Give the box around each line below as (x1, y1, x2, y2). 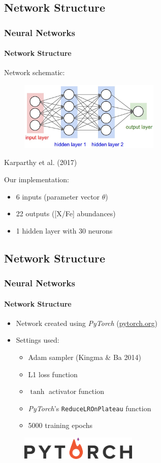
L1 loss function (28, 369, 78, 379)
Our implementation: (4, 174, 70, 184)
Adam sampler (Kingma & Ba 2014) (28, 351, 141, 362)
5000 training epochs (28, 420, 93, 431)
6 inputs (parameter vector (16, 191, 100, 202)
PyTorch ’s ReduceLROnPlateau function (28, 403, 151, 413)
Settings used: (16, 335, 59, 345)
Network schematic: (4, 67, 65, 78)
